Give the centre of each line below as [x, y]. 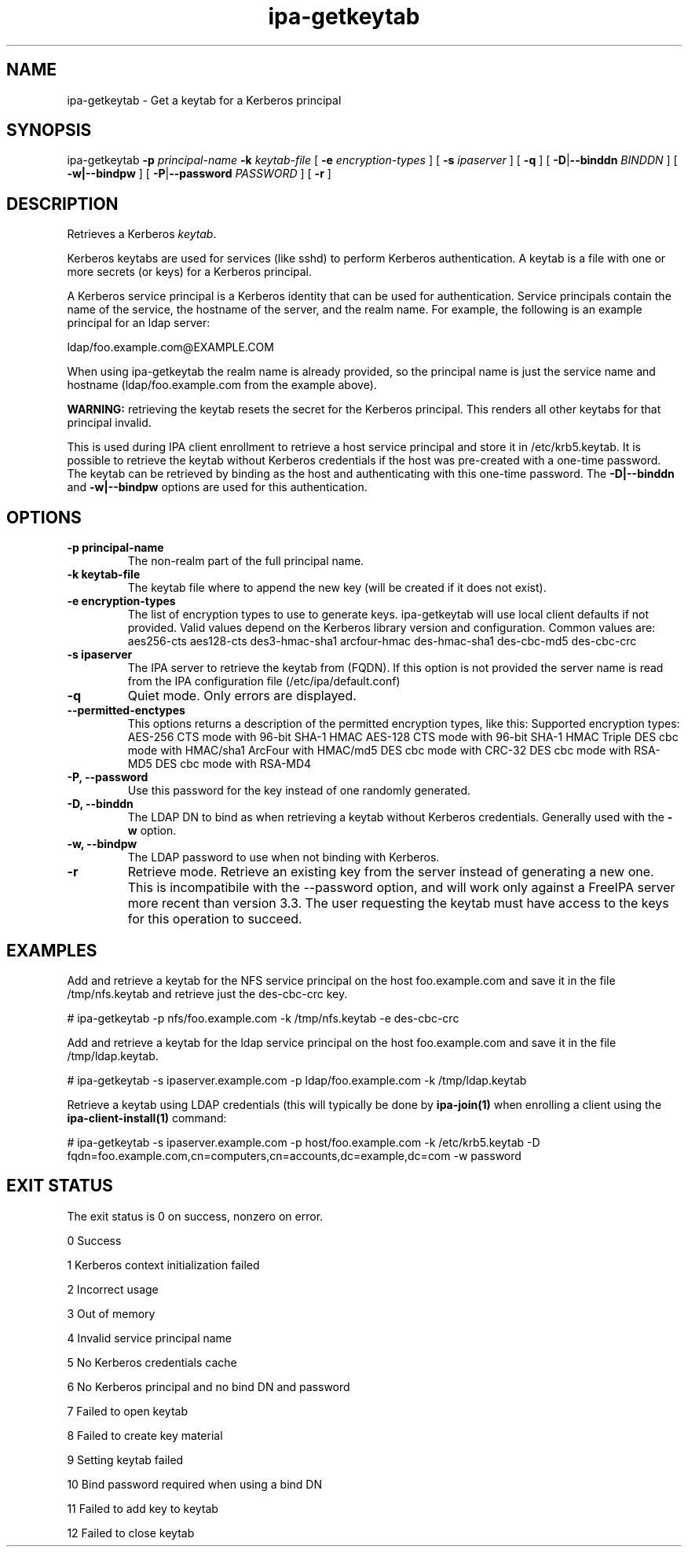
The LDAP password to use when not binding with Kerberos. [284, 857]
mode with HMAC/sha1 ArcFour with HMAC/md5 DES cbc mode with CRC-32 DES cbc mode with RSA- [394, 751]
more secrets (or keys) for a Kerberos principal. [190, 272]
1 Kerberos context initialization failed [163, 1265]
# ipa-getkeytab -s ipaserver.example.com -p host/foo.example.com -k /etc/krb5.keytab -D [304, 1142]
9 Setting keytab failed [125, 1459]
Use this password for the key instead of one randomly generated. [299, 791]
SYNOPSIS [49, 130]
